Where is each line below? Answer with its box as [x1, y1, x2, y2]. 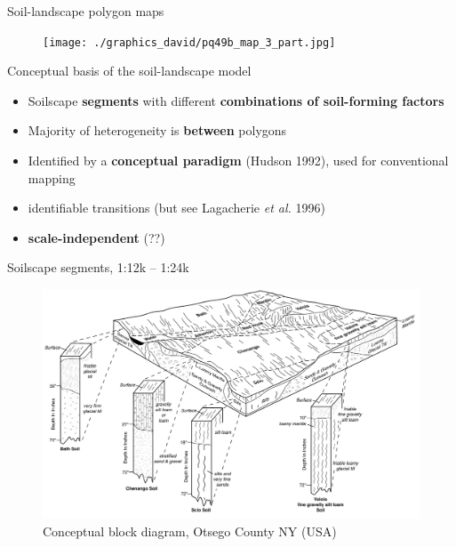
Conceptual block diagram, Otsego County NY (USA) [43, 521, 337, 540]
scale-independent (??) [28, 228, 165, 246]
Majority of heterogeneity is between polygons [28, 121, 287, 140]
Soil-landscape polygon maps [7, 2, 164, 20]
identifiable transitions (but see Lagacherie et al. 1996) [28, 198, 325, 217]
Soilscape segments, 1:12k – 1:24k [7, 258, 189, 277]
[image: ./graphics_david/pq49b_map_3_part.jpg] [43, 36, 336, 49]
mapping [28, 168, 76, 187]
